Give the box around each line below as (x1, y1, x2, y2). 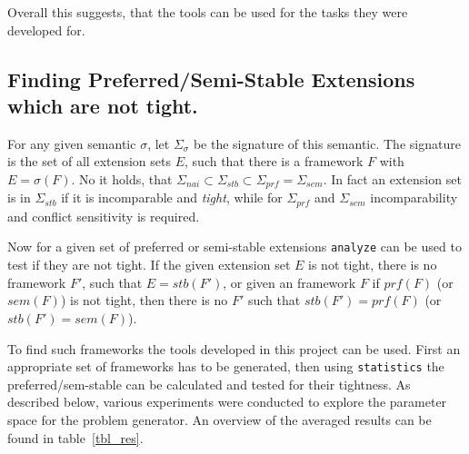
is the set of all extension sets (7, 152, 172, 171)
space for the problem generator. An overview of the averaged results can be (7, 410, 432, 429)
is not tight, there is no (308, 255, 437, 274)
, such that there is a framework (185, 152, 364, 171)
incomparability (370, 188, 458, 207)
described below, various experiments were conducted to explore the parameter (7, 392, 447, 411)
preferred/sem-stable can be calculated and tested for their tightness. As (7, 374, 411, 393)
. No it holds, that (71, 169, 173, 188)
